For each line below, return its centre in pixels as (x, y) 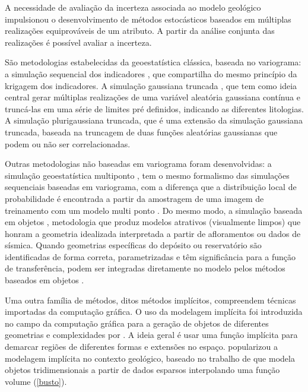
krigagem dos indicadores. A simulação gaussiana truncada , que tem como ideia (151, 85)
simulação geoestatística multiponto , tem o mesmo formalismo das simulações (147, 175)
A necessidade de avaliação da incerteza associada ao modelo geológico (133, 7)
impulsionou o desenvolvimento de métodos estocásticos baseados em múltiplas (148, 19)
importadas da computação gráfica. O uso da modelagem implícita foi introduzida (154, 312)
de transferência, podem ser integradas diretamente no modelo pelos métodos (145, 268)
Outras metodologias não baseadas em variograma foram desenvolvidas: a (138, 164)
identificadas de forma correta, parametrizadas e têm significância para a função (150, 256)
